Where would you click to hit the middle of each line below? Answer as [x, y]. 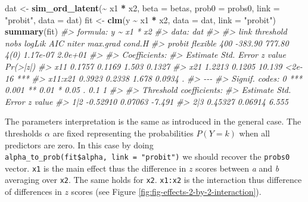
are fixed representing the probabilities [123, 133]
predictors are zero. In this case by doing [79, 144]
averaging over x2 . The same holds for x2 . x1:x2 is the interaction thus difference [153, 180]
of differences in [33, 192]
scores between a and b [237, 168]
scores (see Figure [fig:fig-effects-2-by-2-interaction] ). [166, 192]
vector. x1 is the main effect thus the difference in [96, 168]
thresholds [24, 133]
